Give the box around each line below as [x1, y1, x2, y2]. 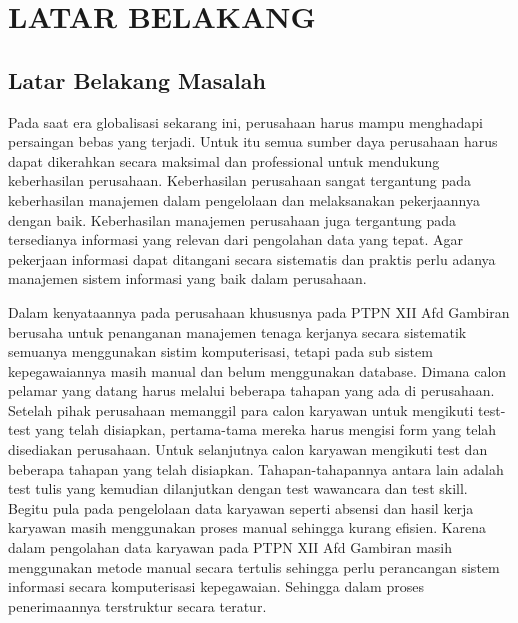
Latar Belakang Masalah [8, 64, 266, 95]
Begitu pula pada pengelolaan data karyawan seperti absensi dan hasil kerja [8, 497, 474, 518]
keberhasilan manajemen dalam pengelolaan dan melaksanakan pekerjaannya [8, 189, 480, 210]
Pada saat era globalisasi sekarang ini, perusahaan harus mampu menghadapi [8, 111, 483, 132]
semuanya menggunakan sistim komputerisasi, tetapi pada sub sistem [8, 341, 433, 362]
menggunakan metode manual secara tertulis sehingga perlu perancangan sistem [8, 556, 500, 577]
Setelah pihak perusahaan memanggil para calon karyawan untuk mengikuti [8, 399, 474, 420]
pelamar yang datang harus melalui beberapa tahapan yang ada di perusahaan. [8, 380, 495, 401]
